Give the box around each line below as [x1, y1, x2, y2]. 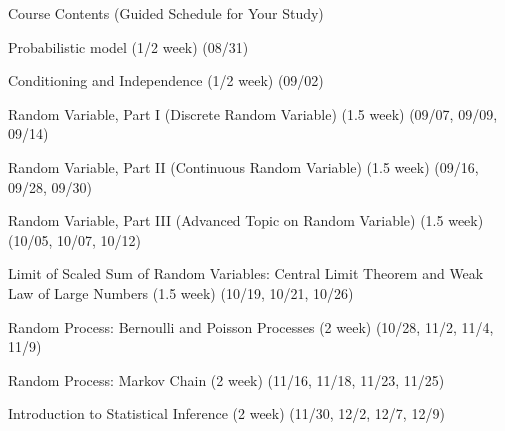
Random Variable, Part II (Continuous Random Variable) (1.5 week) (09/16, [8, 156, 479, 177]
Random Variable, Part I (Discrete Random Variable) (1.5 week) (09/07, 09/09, [8, 103, 498, 124]
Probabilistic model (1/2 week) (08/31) [8, 36, 249, 57]
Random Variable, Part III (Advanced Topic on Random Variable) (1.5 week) [8, 210, 484, 231]
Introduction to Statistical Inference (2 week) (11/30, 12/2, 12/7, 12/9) [8, 403, 445, 424]
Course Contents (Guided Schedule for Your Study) [8, 3, 324, 23]
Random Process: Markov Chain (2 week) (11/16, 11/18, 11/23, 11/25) [8, 369, 445, 390]
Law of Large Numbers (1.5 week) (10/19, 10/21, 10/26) [8, 282, 354, 303]
